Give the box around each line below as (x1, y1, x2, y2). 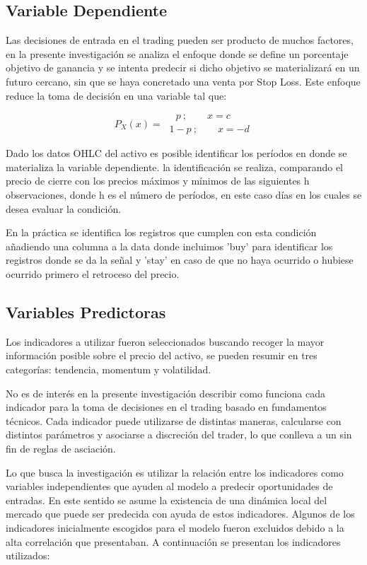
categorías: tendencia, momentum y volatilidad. (6, 361, 211, 376)
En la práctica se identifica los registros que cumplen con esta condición (6, 225, 317, 240)
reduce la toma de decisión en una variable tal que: (6, 88, 227, 103)
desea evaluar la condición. (6, 201, 122, 216)
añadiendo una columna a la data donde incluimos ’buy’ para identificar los (6, 238, 333, 253)
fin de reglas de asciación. (6, 441, 116, 455)
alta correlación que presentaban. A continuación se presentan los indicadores (6, 534, 341, 549)
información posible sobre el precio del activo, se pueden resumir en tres (6, 348, 318, 363)
